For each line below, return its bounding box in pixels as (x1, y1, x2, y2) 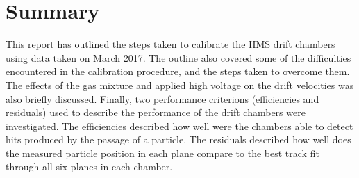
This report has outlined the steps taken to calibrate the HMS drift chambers (6, 37, 335, 51)
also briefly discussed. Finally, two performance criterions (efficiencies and (6, 91, 319, 106)
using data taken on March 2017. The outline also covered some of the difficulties (6, 50, 351, 65)
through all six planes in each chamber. (6, 159, 173, 174)
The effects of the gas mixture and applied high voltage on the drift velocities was (6, 77, 354, 92)
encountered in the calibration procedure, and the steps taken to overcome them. (6, 64, 350, 79)
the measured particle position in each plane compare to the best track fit (6, 145, 319, 160)
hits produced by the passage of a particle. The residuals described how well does (6, 132, 351, 147)
